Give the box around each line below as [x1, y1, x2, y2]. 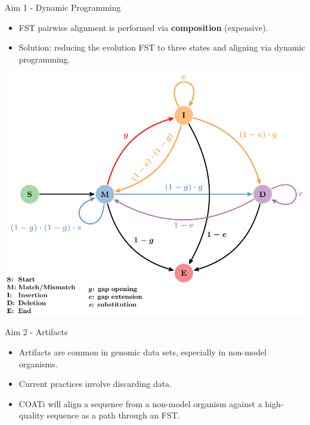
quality [18, 409, 45, 421]
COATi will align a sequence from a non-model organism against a [18, 397, 262, 410]
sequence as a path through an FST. [46, 409, 180, 421]
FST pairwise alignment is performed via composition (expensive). [18, 21, 268, 33]
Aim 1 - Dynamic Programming [5, 1, 121, 13]
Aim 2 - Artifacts [5, 326, 68, 338]
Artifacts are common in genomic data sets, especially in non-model [18, 345, 267, 358]
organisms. [18, 357, 58, 370]
